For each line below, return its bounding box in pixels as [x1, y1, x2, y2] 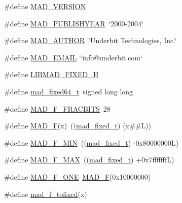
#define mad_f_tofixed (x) [4, 188, 87, 199]
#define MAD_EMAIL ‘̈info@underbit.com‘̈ [4, 52, 142, 62]
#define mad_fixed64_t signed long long [4, 86, 133, 96]
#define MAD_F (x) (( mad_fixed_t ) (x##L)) [4, 120, 151, 131]
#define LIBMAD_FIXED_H [4, 69, 99, 80]
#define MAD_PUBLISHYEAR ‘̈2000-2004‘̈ [4, 18, 143, 28]
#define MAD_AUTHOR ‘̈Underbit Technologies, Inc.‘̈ [4, 35, 177, 46]
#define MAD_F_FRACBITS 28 [4, 103, 111, 114]
